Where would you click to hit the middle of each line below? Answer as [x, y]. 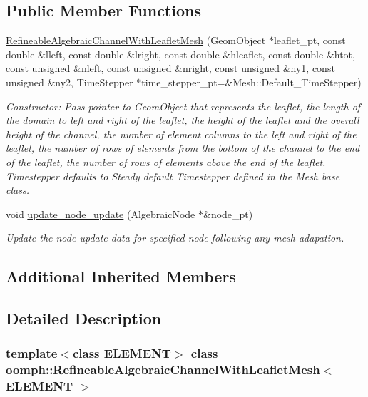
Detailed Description [84, 318]
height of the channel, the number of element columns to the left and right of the [181, 134]
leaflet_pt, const [310, 40]
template [32, 353]
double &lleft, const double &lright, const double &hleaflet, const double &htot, [180, 54]
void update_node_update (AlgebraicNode [101, 213]
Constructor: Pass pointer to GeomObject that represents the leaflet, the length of [183, 106]
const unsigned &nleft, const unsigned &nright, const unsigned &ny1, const [170, 68]
